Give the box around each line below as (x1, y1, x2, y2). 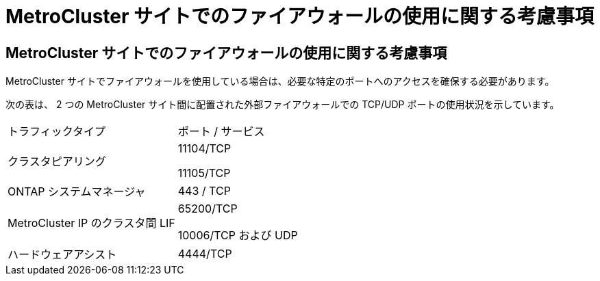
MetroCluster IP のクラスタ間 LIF (8, 216, 175, 230)
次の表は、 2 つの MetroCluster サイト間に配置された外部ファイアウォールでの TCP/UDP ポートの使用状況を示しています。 (5, 98, 560, 111)
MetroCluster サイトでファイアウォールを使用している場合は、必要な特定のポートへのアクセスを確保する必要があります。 (5, 75, 555, 88)
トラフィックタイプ (8, 124, 106, 139)
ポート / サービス (177, 124, 265, 139)
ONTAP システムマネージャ (8, 185, 146, 199)
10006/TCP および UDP (177, 228, 298, 243)
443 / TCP (177, 184, 231, 198)
